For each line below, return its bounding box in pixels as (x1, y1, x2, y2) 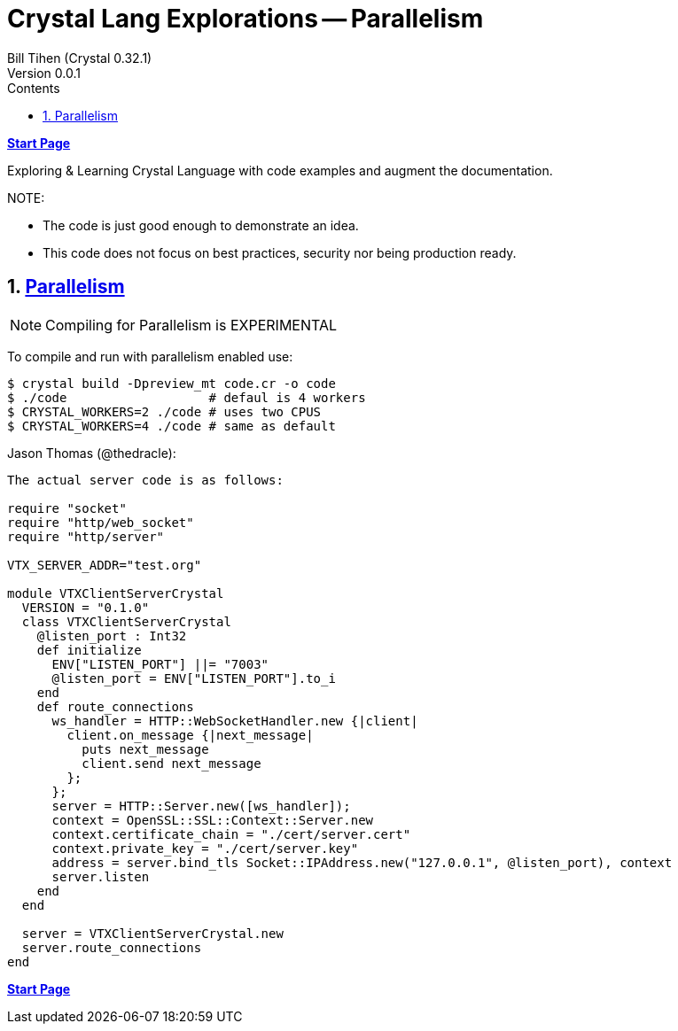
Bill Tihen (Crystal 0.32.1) (7, 50, 152, 66)
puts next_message (82, 741, 209, 756)
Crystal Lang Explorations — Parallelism (7, 4, 484, 34)
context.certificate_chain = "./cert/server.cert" (51, 826, 411, 841)
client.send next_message (82, 756, 261, 771)
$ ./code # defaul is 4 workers (7, 390, 366, 405)
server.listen (51, 869, 150, 884)
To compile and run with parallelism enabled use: (7, 348, 293, 364)
